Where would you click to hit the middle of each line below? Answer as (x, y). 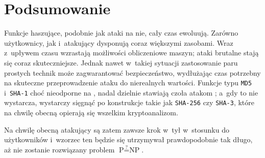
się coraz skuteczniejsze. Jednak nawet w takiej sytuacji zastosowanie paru (121, 62)
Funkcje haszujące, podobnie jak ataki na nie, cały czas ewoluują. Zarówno (121, 33)
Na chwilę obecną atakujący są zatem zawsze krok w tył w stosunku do (117, 129)
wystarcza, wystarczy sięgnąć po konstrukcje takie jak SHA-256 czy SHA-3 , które (129, 102)
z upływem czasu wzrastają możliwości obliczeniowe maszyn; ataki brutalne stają (131, 53)
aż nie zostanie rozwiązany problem (59, 149)
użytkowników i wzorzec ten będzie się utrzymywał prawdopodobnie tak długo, (128, 139)
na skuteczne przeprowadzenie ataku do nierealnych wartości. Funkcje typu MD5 (128, 83)
